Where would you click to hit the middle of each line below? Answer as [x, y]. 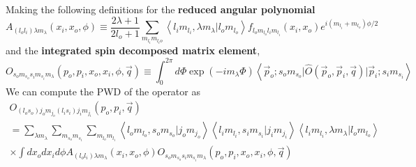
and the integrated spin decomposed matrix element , [133, 50]
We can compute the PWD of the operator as [103, 92]
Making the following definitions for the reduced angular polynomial [161, 9]
